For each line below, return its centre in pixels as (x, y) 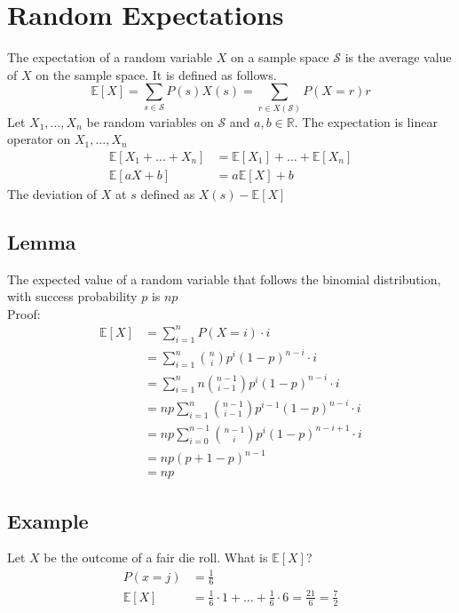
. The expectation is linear (366, 121)
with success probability (72, 296)
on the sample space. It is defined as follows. (156, 74)
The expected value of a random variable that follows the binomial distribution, (224, 279)
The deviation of (52, 193)
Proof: (24, 313)
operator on (39, 139)
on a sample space (280, 57)
